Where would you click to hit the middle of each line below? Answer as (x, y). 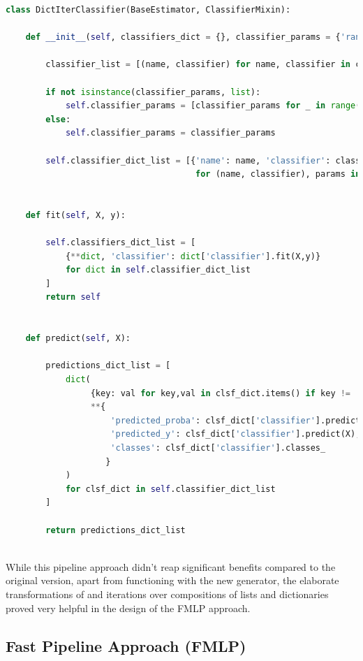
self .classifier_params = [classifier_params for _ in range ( (213, 106)
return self (73, 297)
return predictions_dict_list (116, 530)
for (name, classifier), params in (278, 174)
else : (58, 119)
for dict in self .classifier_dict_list (158, 270)
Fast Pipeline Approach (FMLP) (126, 645)
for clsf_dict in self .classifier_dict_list (170, 489)
